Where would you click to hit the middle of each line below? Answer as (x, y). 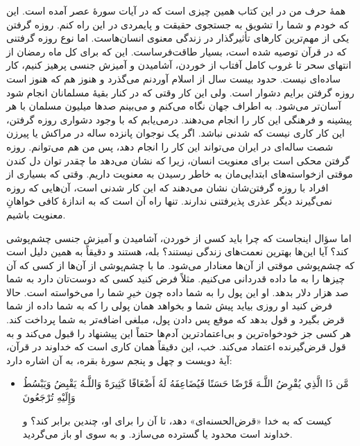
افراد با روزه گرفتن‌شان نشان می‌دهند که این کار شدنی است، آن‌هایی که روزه (168, 187)
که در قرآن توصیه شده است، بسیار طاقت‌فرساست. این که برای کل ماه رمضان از (177, 51)
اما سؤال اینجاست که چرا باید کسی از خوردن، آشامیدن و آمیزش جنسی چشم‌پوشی (179, 238)
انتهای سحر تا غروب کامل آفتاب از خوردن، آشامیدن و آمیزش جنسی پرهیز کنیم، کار (179, 65)
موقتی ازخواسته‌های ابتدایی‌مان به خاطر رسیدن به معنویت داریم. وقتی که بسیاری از (180, 174)
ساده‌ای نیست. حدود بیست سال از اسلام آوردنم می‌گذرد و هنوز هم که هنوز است (173, 78)
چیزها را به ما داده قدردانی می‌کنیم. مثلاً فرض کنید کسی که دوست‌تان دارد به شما (176, 278)
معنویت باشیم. (36, 214)
